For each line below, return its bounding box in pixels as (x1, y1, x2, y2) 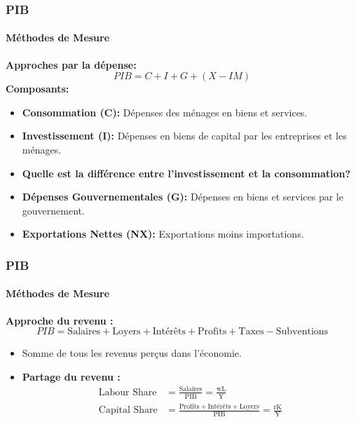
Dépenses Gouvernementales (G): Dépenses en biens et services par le (22, 189, 343, 204)
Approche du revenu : (6, 313, 114, 327)
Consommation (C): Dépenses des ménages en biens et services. (22, 104, 308, 119)
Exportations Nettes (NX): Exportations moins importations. (22, 226, 304, 241)
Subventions (275, 327, 329, 337)
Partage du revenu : (22, 369, 121, 383)
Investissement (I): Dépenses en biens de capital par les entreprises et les (22, 128, 347, 143)
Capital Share (98, 405, 158, 416)
